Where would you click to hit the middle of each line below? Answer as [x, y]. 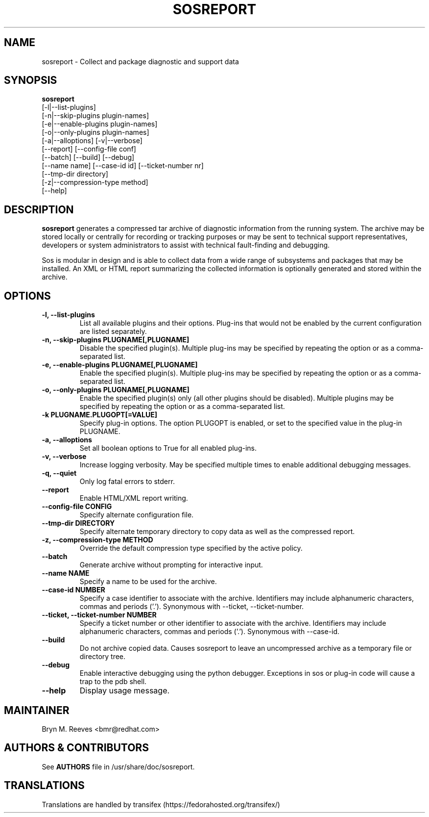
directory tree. [103, 657]
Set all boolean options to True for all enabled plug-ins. [168, 448]
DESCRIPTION [39, 209]
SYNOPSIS [31, 80]
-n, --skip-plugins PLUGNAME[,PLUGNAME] [116, 340]
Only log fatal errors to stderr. [127, 482]
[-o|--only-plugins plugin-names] [95, 132]
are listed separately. [113, 332]
